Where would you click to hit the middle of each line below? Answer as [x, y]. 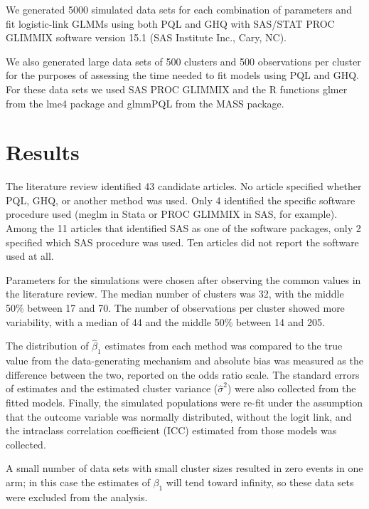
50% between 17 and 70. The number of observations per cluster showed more [175, 308]
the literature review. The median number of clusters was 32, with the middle [175, 294]
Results [43, 152]
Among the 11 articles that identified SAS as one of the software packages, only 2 [183, 228]
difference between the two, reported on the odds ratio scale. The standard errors [183, 374]
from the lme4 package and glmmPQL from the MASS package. [145, 103]
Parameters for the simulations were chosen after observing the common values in [183, 279]
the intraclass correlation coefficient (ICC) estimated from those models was [171, 430]
